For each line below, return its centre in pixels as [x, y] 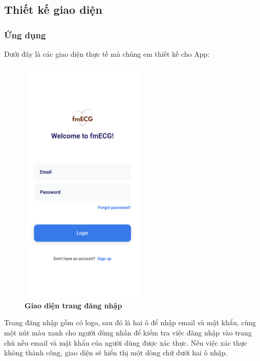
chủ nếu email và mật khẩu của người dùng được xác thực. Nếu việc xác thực [126, 342]
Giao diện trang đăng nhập [73, 305]
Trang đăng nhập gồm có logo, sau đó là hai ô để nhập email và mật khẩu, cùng [130, 322]
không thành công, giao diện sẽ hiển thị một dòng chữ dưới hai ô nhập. [116, 353]
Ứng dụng [25, 35]
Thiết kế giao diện [53, 9]
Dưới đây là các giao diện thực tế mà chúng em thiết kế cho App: [107, 54]
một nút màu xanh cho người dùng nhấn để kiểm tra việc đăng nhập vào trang [128, 332]
